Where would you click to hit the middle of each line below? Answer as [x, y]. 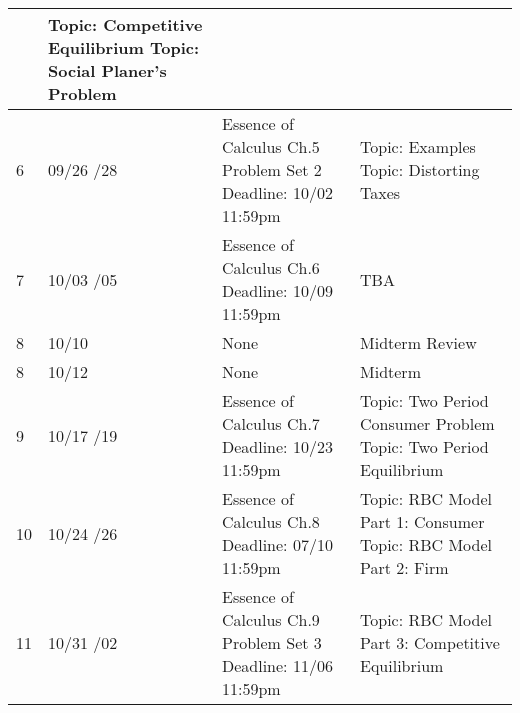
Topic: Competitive [125, 24]
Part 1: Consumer [422, 521]
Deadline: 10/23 [277, 446]
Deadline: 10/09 [277, 290]
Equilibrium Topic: [124, 47]
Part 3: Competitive [430, 642]
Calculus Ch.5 [271, 146]
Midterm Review [418, 342]
